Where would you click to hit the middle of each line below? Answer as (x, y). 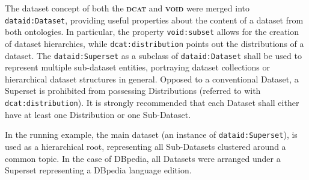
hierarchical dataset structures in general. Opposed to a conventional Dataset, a (152, 79)
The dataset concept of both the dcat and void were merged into (127, 8)
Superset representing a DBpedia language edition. (98, 170)
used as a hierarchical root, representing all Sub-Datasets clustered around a (145, 146)
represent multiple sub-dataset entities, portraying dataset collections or (137, 67)
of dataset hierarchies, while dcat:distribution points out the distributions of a (154, 43)
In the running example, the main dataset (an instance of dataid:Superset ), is (151, 135)
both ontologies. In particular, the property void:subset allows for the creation (152, 32)
